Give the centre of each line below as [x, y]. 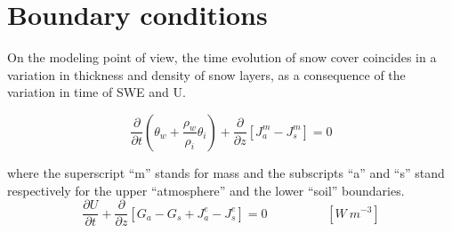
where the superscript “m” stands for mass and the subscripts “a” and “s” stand [226, 172]
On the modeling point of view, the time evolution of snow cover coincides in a [222, 57]
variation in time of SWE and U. [97, 92]
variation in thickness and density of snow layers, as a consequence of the [206, 74]
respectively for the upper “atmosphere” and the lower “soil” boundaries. [206, 190]
